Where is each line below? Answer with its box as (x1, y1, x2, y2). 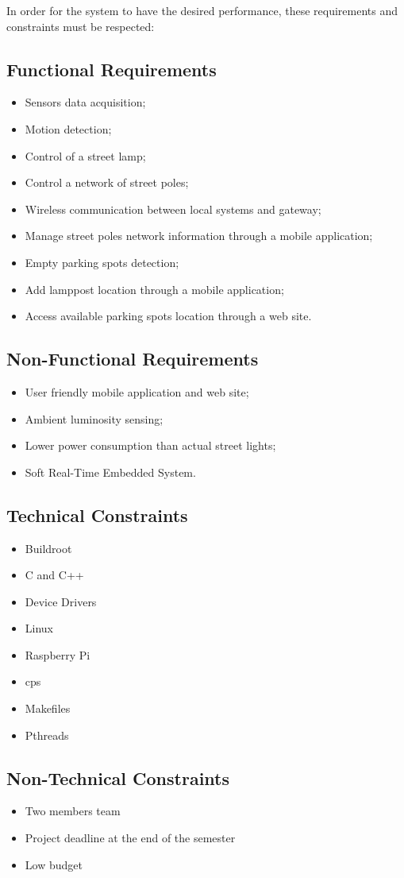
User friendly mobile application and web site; (25, 383, 249, 400)
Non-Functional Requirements (6, 346, 259, 371)
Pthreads (25, 726, 69, 743)
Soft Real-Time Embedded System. (25, 463, 196, 480)
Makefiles (25, 700, 71, 717)
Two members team (25, 803, 121, 819)
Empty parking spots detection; (25, 253, 179, 270)
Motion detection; (25, 120, 112, 137)
